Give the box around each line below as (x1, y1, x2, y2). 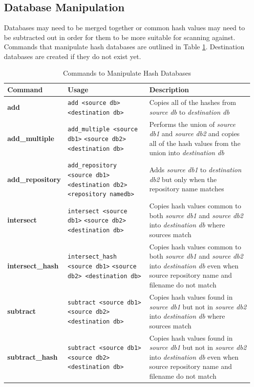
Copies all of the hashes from (149, 97, 236, 107)
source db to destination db (149, 106, 230, 117)
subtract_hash (7, 351, 58, 362)
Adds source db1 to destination (149, 164, 242, 175)
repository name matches (149, 183, 224, 194)
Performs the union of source (149, 119, 235, 129)
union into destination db (149, 147, 224, 158)
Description (149, 84, 189, 95)
